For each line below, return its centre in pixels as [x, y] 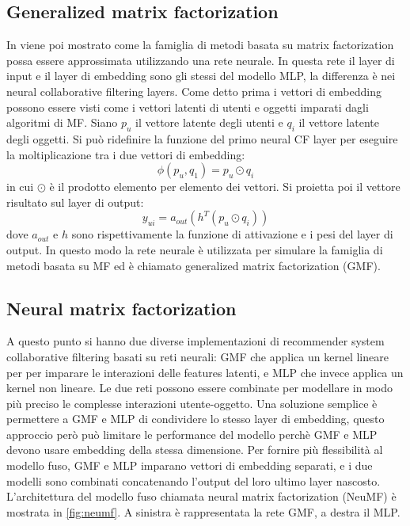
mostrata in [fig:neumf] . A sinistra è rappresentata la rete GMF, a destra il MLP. [203, 511]
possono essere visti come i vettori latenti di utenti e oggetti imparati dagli [188, 107]
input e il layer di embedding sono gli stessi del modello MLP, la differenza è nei [201, 76]
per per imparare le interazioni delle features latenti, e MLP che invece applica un [205, 372]
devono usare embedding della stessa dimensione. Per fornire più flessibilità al [195, 450]
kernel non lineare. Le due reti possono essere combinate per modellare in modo [199, 388]
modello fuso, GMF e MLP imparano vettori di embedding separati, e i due [190, 465]
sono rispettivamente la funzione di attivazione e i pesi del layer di [232, 234]
